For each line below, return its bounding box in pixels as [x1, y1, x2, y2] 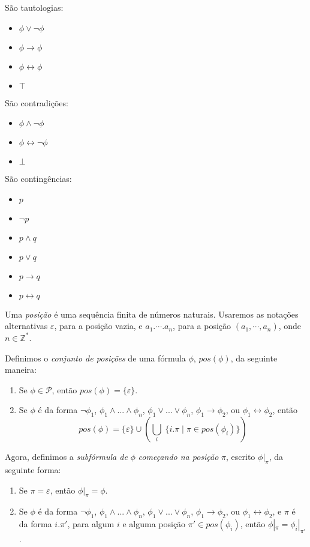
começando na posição [138, 450, 219, 463]
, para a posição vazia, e [54, 319, 143, 332]
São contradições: [5, 96, 68, 109]
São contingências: [5, 172, 72, 185]
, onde [278, 319, 302, 332]
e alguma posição [122, 518, 186, 530]
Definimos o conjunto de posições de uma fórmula [5, 351, 186, 364]
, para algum [67, 518, 115, 530]
